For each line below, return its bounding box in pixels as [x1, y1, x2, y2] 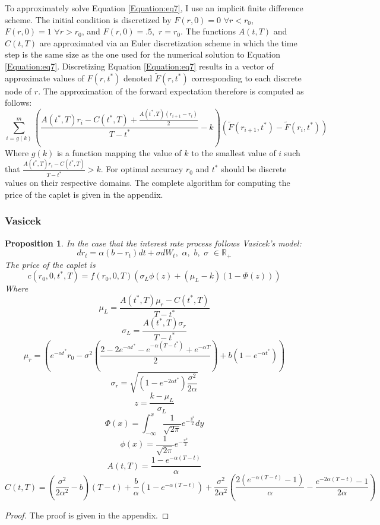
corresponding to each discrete [191, 71, 302, 84]
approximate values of [5, 71, 84, 84]
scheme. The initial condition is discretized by [5, 13, 172, 26]
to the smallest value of [191, 146, 276, 159]
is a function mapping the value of [56, 146, 182, 159]
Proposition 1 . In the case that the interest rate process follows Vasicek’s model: [5, 236, 302, 249]
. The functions [180, 25, 236, 37]
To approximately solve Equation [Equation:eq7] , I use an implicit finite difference [5, 2, 303, 14]
